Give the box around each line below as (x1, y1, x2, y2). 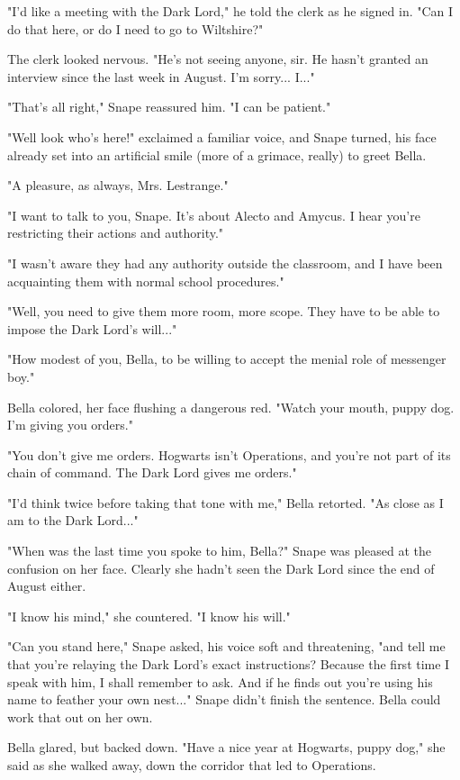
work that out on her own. (7, 707, 153, 726)
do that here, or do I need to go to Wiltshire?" (7, 19, 264, 38)
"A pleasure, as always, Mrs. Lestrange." (7, 176, 229, 195)
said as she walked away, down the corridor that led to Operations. (7, 756, 376, 774)
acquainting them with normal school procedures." (7, 271, 284, 290)
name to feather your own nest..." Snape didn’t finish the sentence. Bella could (7, 690, 441, 709)
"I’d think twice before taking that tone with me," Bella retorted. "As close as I (7, 493, 444, 512)
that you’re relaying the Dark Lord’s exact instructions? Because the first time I (7, 655, 450, 674)
